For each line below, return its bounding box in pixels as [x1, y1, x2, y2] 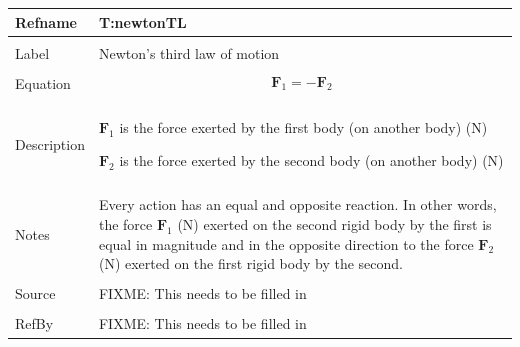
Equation [15, 72, 71, 93]
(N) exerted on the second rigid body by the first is [177, 214, 492, 235]
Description [15, 133, 85, 154]
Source [15, 283, 56, 304]
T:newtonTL [98, 11, 187, 32]
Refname [15, 11, 77, 32]
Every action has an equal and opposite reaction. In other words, [98, 194, 497, 215]
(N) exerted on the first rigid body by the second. [98, 253, 403, 274]
